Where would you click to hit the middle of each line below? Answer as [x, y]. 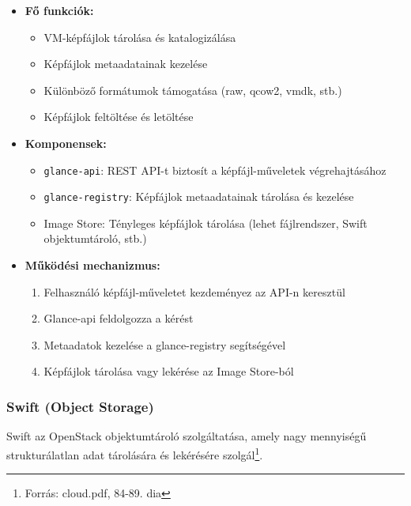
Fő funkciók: [59, 10]
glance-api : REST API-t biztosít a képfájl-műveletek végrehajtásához [215, 170]
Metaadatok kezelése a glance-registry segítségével [165, 344]
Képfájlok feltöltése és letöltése [119, 117]
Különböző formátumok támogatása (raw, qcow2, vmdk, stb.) [193, 90]
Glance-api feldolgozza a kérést [119, 318]
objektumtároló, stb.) [95, 238]
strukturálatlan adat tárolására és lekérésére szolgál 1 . [135, 453]
